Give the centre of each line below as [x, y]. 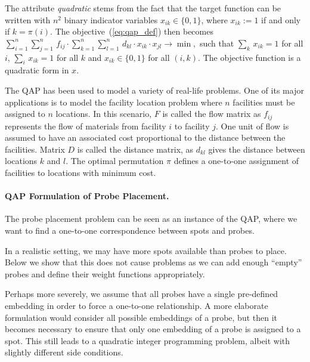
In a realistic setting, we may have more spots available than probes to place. [146, 250]
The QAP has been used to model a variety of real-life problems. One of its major [154, 90]
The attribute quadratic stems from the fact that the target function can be [143, 8]
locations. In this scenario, [104, 114]
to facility [192, 126]
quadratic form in [37, 70]
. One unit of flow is [252, 126]
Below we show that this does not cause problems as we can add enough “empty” [154, 262]
